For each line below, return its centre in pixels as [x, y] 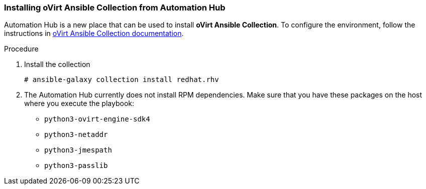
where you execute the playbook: [79, 103]
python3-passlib [76, 166]
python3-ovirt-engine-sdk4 [97, 119]
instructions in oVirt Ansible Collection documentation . [94, 33]
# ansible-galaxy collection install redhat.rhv [122, 80]
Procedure [21, 49]
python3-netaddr [76, 135]
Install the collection [57, 64]
